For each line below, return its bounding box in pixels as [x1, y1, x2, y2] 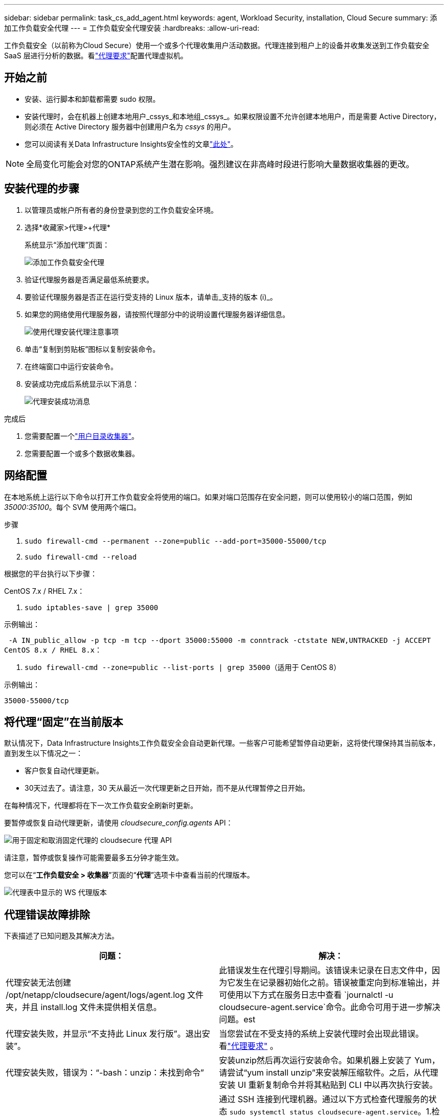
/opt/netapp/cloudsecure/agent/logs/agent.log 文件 [6, 990, 204, 1000]
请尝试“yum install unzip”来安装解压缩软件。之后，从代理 [219, 1067, 438, 1078]
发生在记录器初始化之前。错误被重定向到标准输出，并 [235, 977, 440, 988]
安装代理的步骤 [4, 182, 79, 195]
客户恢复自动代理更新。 [25, 766, 103, 775]
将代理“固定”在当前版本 [4, 715, 123, 728]
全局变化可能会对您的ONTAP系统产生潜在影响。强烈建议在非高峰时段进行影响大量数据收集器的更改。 [26, 159, 414, 169]
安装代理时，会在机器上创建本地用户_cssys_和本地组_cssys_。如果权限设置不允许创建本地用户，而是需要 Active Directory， [25, 111, 441, 121]
